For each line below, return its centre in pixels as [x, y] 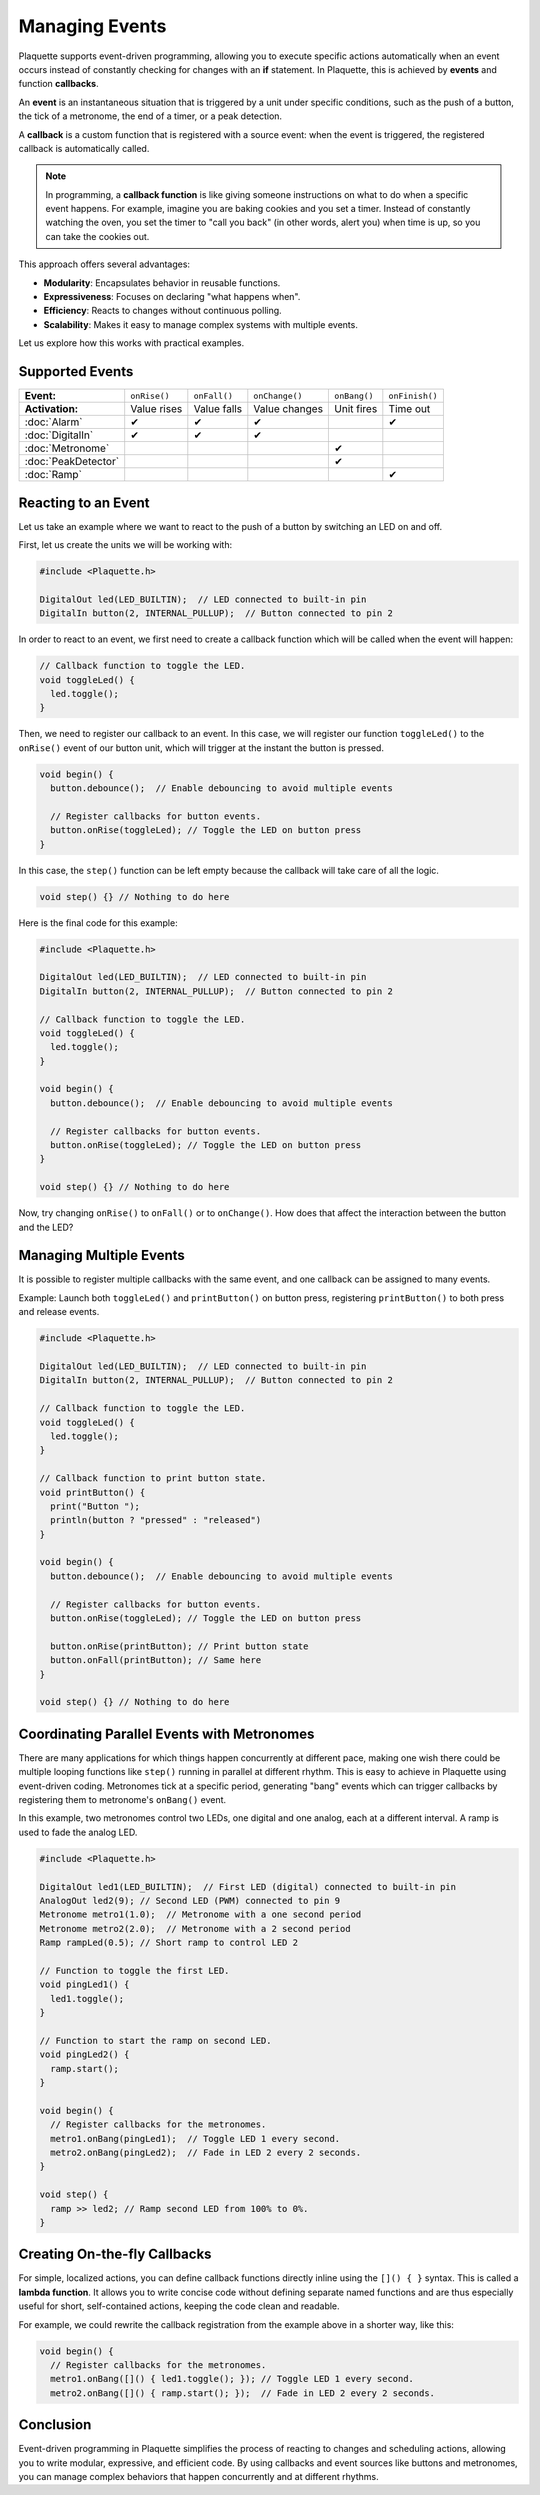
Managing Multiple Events [101, 1255]
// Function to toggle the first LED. [134, 1970]
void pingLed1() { [84, 1984]
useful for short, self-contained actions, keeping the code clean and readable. [179, 2306]
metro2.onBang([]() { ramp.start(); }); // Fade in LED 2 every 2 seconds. [242, 2393]
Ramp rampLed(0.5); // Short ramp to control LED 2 [169, 1943]
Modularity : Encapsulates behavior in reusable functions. [162, 282]
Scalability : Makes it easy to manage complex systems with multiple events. [201, 324]
